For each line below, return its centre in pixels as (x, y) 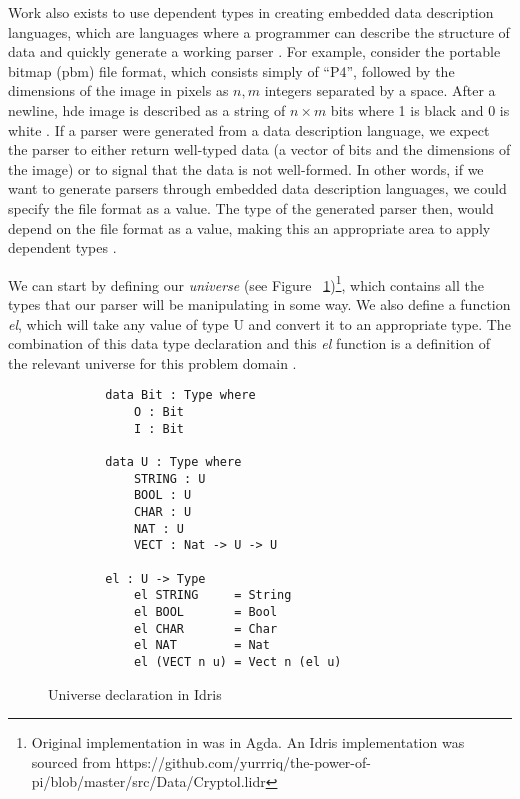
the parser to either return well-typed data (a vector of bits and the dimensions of (259, 149)
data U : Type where (173, 461)
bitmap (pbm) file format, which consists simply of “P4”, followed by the (231, 70)
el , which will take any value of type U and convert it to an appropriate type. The (259, 323)
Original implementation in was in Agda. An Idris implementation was (248, 742)
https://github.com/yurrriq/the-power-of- (243, 761)
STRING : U (169, 478)
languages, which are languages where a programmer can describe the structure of (259, 31)
